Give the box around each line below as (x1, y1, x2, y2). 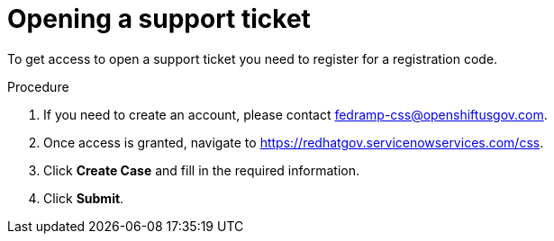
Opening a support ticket (7, 4, 311, 34)
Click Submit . (43, 190, 124, 206)
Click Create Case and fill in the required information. (43, 162, 359, 178)
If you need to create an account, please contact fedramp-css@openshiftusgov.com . (43, 106, 548, 122)
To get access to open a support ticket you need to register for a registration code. (7, 50, 498, 67)
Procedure (7, 78, 69, 94)
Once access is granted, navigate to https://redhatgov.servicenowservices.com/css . (43, 134, 544, 150)
